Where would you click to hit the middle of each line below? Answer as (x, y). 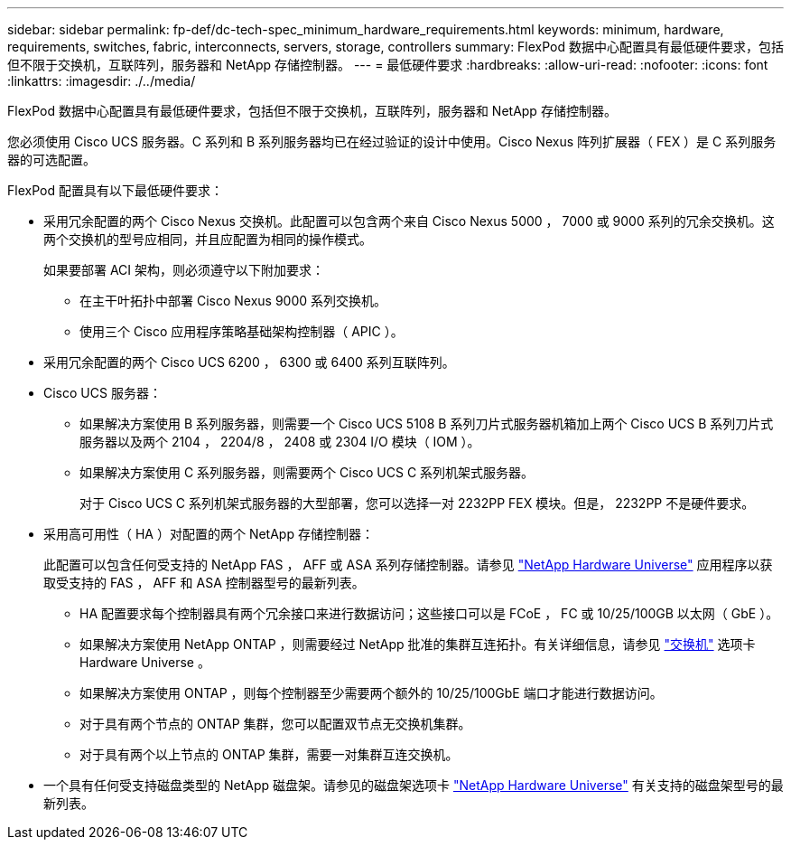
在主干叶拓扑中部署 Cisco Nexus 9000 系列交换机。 (233, 301)
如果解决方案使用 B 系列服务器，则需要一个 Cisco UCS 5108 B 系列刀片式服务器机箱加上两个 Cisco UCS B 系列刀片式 (427, 423)
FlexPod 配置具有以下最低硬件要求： (115, 190)
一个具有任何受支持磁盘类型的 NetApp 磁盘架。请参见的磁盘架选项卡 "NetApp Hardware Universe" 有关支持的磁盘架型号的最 (414, 785)
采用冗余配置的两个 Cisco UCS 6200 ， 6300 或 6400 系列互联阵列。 (249, 362)
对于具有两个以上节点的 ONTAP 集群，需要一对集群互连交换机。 (269, 754)
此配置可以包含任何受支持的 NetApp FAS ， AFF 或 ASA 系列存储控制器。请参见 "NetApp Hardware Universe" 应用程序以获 (408, 565)
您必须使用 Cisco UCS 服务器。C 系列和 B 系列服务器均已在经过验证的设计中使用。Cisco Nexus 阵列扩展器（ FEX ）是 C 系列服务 (392, 141)
